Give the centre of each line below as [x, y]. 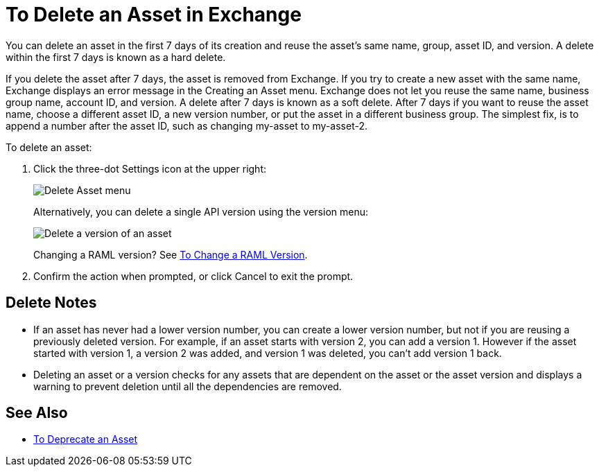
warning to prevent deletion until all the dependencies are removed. [188, 386]
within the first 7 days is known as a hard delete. [116, 57]
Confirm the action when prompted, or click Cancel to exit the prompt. [193, 276]
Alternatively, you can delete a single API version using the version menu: [201, 211]
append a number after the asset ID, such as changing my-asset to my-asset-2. [186, 125]
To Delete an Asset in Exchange [154, 15]
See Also [37, 413]
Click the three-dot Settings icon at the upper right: [150, 168]
